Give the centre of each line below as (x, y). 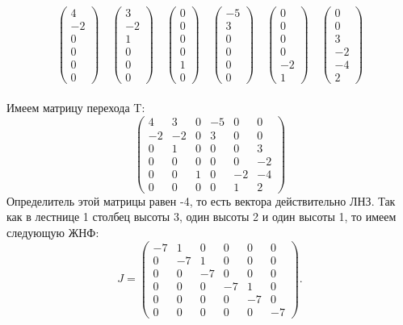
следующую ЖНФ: (53, 232)
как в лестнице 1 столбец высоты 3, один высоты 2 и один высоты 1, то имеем (201, 217)
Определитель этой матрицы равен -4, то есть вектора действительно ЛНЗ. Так (201, 200)
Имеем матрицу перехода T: (76, 107)
